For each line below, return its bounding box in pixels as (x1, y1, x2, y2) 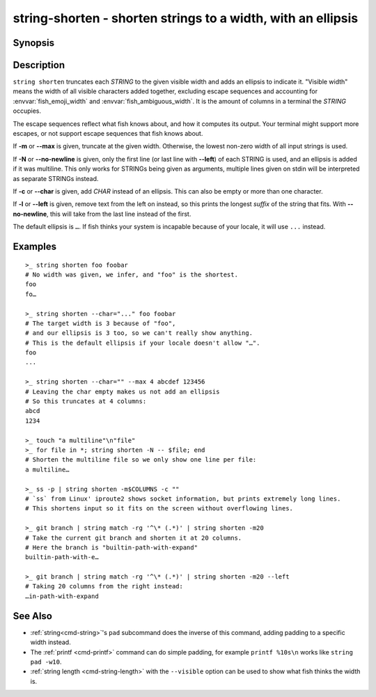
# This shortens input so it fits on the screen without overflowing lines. (25, 505, 294, 512)
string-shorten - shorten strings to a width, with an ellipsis (13, 10, 359, 26)
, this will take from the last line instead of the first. (46, 210, 191, 218)
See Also (13, 610, 52, 622)
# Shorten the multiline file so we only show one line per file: (25, 456, 257, 464)
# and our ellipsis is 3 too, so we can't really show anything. (25, 329, 253, 337)
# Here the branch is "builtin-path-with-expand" (25, 543, 198, 551)
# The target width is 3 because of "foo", (25, 319, 176, 327)
